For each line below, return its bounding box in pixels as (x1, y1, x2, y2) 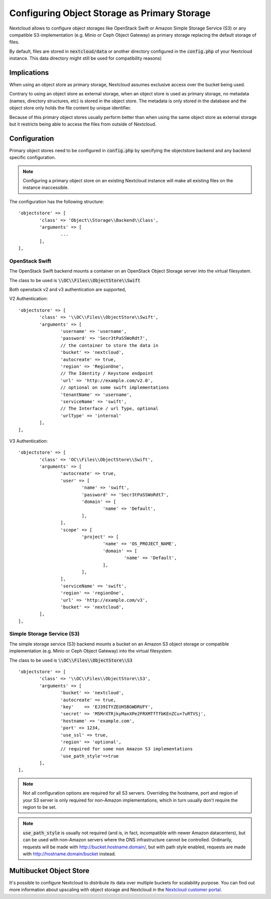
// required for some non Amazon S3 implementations (60, 746, 193, 752)
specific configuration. (9, 155, 56, 161)
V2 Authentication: (9, 296, 48, 302)
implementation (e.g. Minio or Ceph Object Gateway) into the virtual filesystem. (9, 648, 173, 654)
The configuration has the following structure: (9, 198, 104, 204)
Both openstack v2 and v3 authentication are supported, (9, 287, 126, 293)
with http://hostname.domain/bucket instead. (23, 851, 116, 857)
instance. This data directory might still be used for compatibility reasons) (9, 55, 162, 61)
